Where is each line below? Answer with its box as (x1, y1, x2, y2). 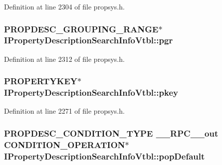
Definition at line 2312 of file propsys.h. (4, 53, 125, 64)
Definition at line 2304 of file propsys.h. (4, 1, 125, 11)
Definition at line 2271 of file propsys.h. (4, 106, 125, 116)
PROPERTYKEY (4, 75, 77, 87)
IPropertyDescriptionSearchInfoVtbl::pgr (4, 34, 173, 46)
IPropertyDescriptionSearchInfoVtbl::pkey (4, 86, 178, 99)
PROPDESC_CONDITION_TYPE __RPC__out (4, 127, 219, 139)
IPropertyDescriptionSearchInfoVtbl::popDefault (4, 150, 205, 162)
